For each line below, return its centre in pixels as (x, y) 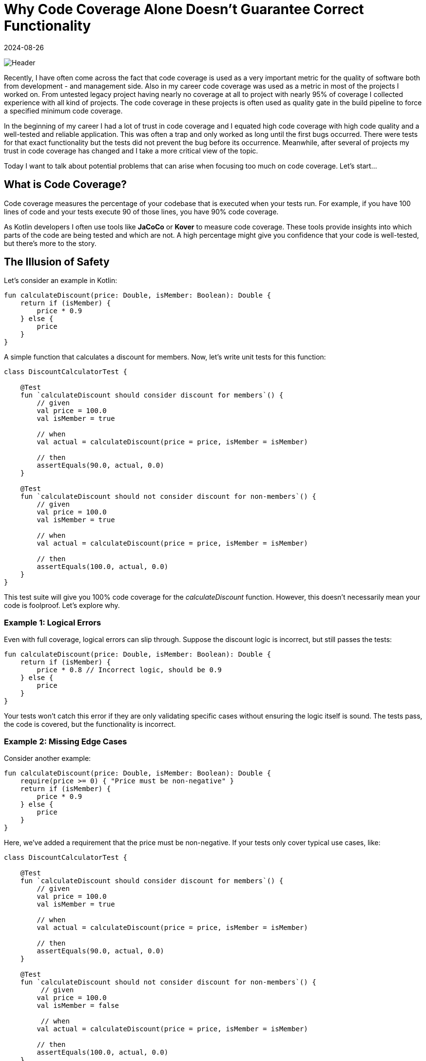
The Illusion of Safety (57, 262)
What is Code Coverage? (66, 185)
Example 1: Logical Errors (53, 622)
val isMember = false (78, 1005)
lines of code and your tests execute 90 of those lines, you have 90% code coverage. (141, 211)
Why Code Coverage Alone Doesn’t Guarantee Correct (184, 9)
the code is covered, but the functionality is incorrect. (90, 724)
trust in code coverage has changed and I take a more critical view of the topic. (131, 151)
